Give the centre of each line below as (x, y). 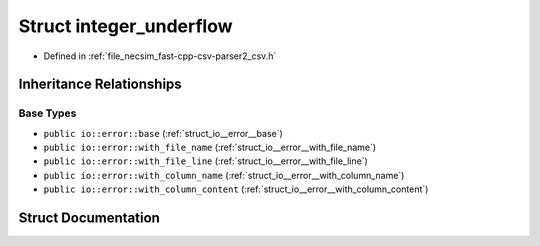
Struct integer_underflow (126, 26)
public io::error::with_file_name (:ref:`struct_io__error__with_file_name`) (210, 147)
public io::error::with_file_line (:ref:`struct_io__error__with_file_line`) (206, 161)
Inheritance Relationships (100, 84)
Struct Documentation (89, 218)
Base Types (47, 113)
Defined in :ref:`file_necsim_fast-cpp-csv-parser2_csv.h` (160, 56)
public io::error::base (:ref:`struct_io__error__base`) (163, 133)
